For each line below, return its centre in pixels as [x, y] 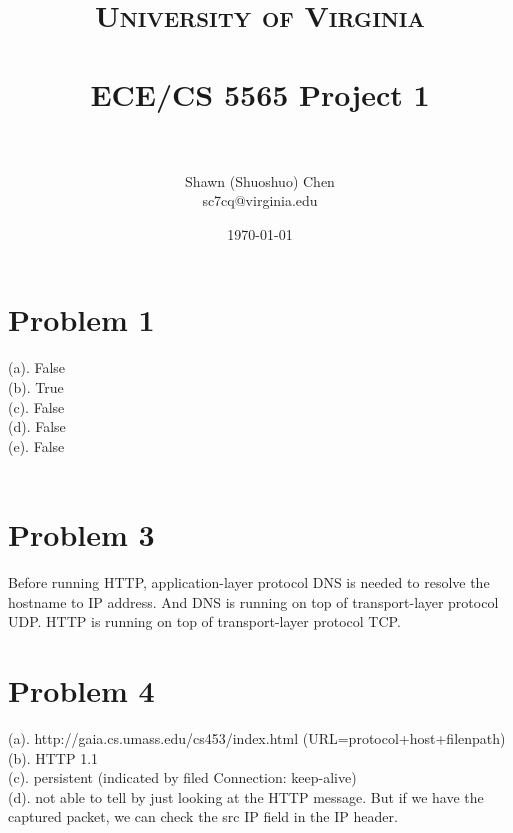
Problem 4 [81, 690]
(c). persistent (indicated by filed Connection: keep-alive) [182, 777]
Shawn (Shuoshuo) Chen [260, 180]
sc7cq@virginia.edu [260, 200]
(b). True [36, 387]
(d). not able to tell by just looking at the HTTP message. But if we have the [246, 796]
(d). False [37, 426]
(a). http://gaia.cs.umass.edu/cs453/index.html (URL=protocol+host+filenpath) [257, 738]
